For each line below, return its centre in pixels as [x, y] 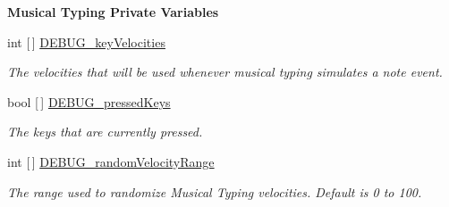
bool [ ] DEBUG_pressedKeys [89, 101]
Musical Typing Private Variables [113, 12]
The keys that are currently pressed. [105, 132]
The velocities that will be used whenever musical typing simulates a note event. [225, 72]
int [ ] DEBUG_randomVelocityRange [111, 161]
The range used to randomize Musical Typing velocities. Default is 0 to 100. [215, 191]
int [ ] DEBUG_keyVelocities [86, 41]
